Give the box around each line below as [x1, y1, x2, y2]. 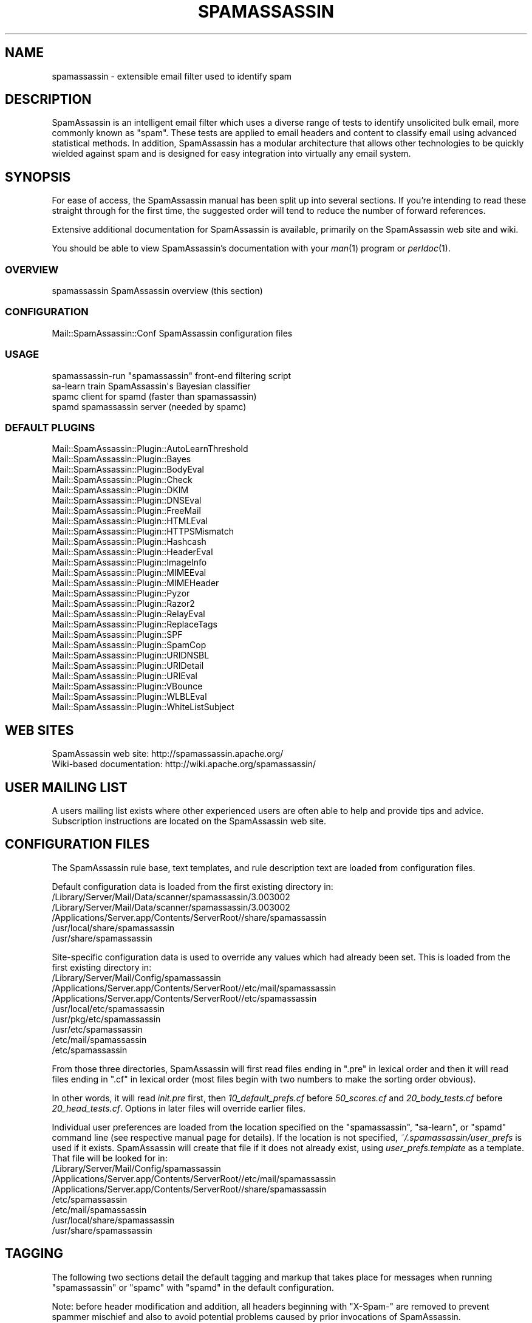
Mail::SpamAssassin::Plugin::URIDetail [52, 660, 204, 671]
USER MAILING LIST [5, 779, 128, 795]
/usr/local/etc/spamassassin [52, 1003, 165, 1014]
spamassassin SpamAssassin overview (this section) [52, 285, 263, 296]
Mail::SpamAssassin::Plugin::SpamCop [52, 640, 206, 651]
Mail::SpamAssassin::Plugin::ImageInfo [52, 557, 207, 568]
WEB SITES [5, 722, 74, 738]
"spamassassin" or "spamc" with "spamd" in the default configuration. [52, 1282, 334, 1293]
